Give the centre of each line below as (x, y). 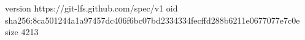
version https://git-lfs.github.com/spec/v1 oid (91, 8)
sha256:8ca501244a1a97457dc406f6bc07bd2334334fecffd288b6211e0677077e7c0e (152, 20)
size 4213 (22, 32)
